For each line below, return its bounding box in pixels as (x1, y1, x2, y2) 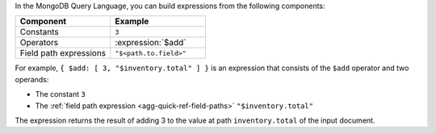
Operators (19, 37, 59, 48)
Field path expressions (19, 48, 107, 59)
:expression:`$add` (115, 37, 187, 48)
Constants (19, 27, 60, 38)
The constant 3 (35, 90, 86, 99)
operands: (15, 74, 49, 84)
